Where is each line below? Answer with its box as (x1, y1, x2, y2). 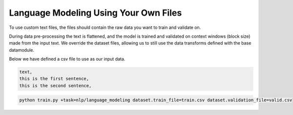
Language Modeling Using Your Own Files (9, 7, 182, 18)
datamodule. (9, 47, 35, 53)
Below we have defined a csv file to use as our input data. (9, 56, 126, 62)
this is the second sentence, (19, 83, 92, 88)
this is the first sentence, (19, 76, 89, 82)
